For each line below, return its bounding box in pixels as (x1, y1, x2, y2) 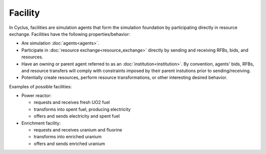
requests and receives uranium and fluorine (33, 127, 123, 133)
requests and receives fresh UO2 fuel (33, 100, 110, 105)
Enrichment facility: (21, 120, 61, 126)
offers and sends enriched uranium (33, 140, 105, 147)
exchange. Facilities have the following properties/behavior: (9, 31, 131, 37)
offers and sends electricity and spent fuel (33, 113, 120, 119)
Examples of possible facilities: (9, 83, 72, 89)
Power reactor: (21, 93, 52, 99)
